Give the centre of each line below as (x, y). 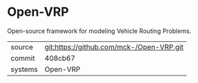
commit (23, 58)
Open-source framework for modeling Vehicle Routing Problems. (99, 31)
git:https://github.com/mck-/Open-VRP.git (114, 47)
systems (24, 69)
